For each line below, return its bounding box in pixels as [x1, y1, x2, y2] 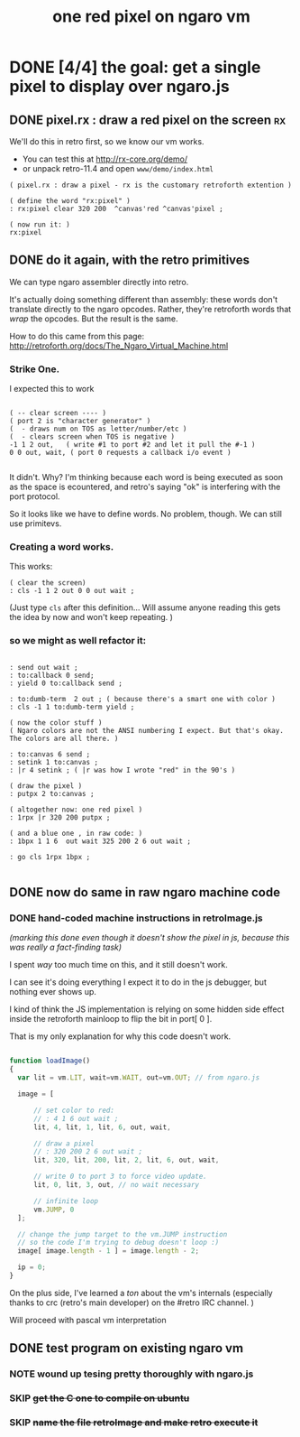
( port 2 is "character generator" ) [9, 417, 151, 426]
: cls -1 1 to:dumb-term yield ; [9, 702, 135, 711]
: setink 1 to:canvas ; [9, 757, 99, 766]
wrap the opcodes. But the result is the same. [9, 313, 178, 324]
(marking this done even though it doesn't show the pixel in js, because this [9, 932, 290, 943]
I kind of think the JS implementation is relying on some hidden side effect [9, 1004, 285, 1015]
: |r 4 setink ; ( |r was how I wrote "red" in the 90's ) [9, 765, 236, 774]
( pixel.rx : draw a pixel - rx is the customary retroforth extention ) [9, 181, 293, 190]
